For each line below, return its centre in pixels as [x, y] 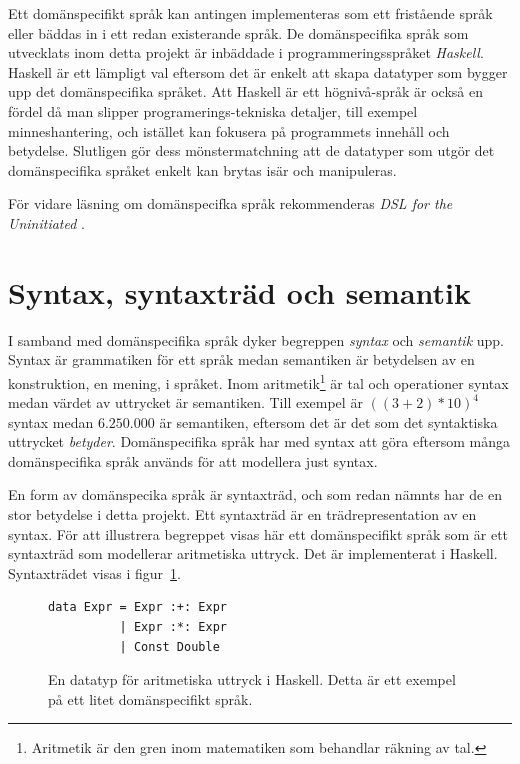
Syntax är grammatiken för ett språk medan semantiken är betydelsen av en [241, 359]
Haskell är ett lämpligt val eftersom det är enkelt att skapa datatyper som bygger [258, 71]
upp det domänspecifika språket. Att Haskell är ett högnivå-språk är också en [245, 91]
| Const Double [169, 646]
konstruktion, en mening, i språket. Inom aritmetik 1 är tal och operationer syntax [258, 381]
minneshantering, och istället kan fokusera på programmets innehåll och [229, 130]
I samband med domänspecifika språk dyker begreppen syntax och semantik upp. [256, 339]
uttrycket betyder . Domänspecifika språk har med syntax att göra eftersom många [259, 441]
